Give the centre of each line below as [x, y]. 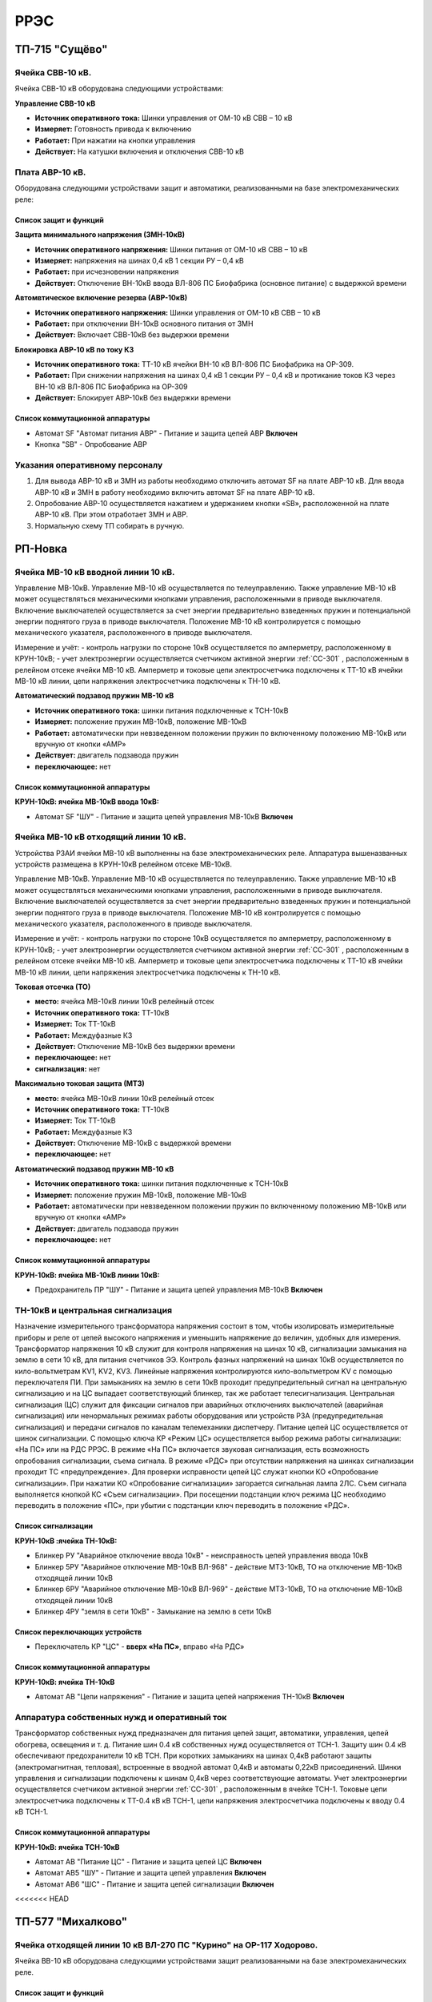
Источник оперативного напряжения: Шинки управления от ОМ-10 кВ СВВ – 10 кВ [178, 312]
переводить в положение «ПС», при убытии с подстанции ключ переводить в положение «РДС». [182, 1506]
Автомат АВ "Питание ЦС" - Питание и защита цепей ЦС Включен [148, 1861]
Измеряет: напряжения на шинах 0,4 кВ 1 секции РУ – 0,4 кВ [139, 260]
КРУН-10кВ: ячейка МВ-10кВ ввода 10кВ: [87, 802]
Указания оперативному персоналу [89, 464]
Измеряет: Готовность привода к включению [113, 129]
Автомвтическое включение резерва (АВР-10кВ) [101, 298]
